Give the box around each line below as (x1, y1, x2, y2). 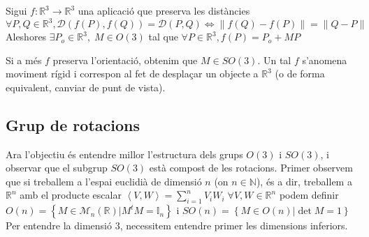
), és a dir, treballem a (256, 174, 352, 188)
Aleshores (6, 29, 47, 44)
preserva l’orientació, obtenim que (52, 52, 198, 67)
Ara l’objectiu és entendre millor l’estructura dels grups (6, 146, 243, 161)
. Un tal (257, 52, 291, 67)
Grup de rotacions (6, 114, 140, 135)
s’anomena (302, 52, 347, 67)
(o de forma (275, 66, 325, 81)
